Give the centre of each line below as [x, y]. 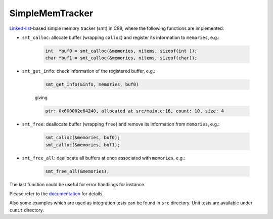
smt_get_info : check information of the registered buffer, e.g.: [89, 71]
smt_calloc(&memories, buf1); [83, 145]
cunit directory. [27, 210]
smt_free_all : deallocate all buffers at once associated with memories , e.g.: [104, 158]
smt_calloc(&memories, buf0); [83, 138]
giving [41, 98]
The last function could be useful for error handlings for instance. [77, 184]
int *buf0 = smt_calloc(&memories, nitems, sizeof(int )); [121, 51]
